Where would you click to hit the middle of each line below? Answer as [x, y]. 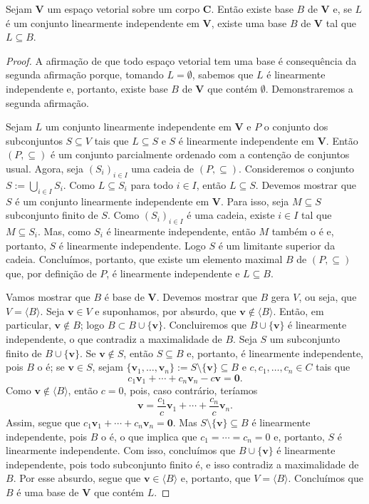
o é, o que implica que [149, 436]
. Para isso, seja [255, 201]
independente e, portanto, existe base [87, 88]
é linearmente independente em [246, 140]
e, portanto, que [215, 478]
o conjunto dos [296, 127]
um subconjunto [305, 339]
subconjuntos [34, 140]
